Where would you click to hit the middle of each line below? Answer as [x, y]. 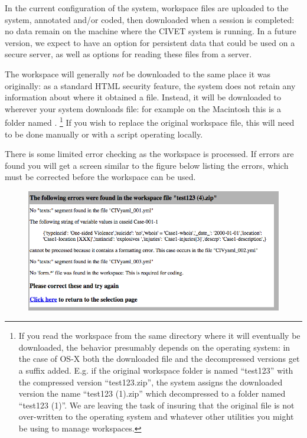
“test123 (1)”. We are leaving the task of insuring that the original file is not [156, 405]
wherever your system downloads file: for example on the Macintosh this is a [143, 108]
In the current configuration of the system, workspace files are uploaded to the [147, 8]
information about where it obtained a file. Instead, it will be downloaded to [143, 97]
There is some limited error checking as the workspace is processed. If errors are [149, 154]
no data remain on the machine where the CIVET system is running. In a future [151, 31]
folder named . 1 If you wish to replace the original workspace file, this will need [150, 121]
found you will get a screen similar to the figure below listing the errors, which [147, 165]
